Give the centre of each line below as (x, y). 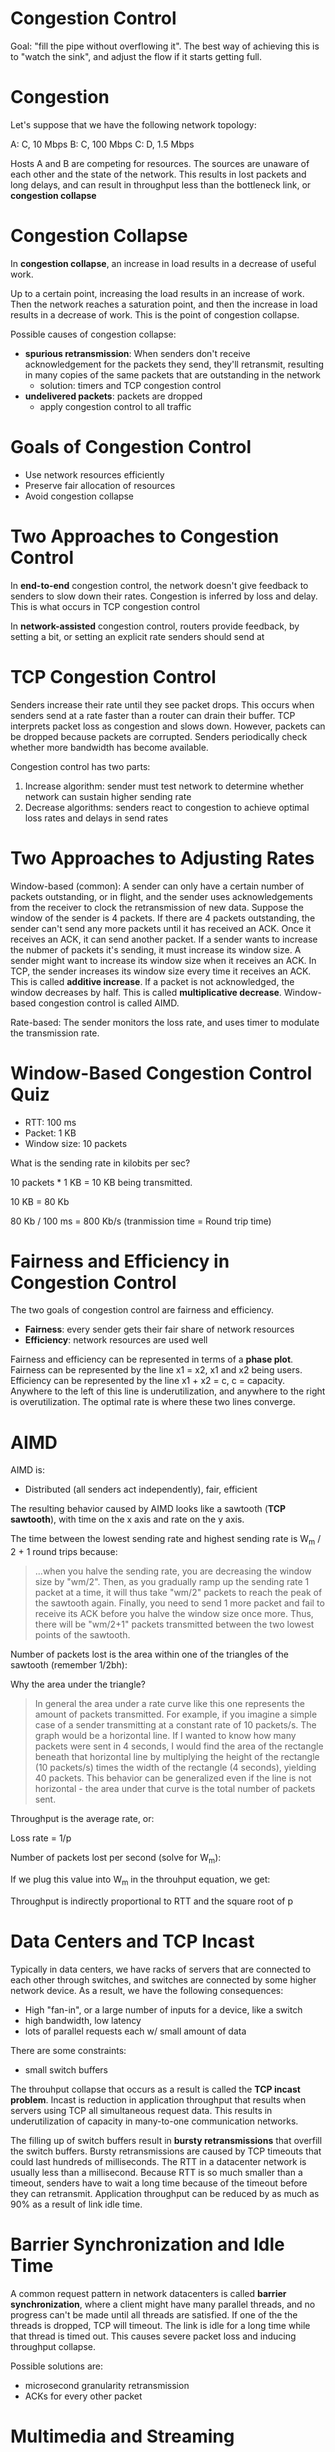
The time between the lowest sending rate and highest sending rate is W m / (166, 1540)
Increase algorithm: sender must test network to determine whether (164, 786)
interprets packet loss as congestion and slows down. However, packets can (168, 726)
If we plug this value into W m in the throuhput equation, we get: (140, 1880)
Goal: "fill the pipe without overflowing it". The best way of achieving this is (165, 46)
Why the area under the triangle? (78, 1684)
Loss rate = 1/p (41, 1838)
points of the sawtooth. (82, 1635)
